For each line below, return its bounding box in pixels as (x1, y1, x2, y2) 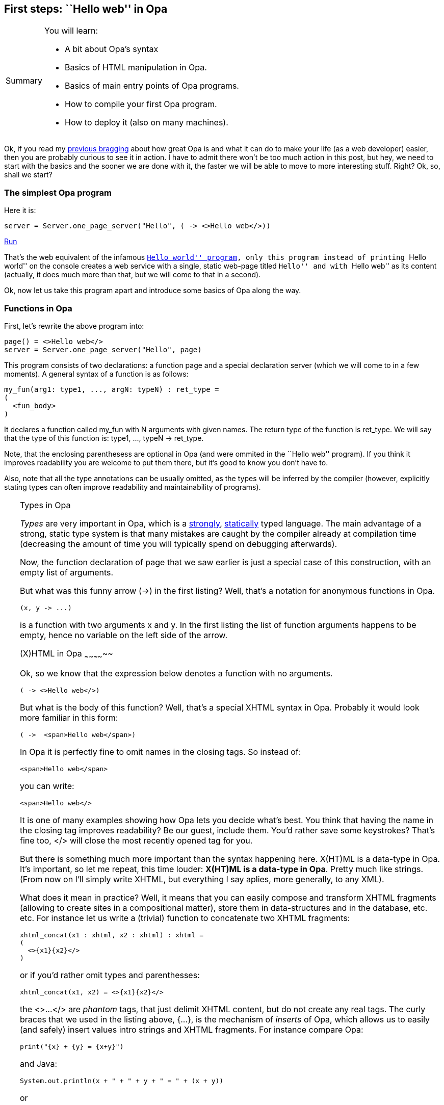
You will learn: (44, 25, 98, 36)
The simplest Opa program (4, 187, 112, 198)
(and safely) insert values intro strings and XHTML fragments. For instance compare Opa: (20, 1024, 363, 1035)
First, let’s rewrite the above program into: (4, 321, 144, 330)
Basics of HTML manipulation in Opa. (65, 62, 207, 73)
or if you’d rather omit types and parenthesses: (20, 970, 200, 981)
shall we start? (4, 170, 53, 179)
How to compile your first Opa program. (65, 99, 217, 110)
